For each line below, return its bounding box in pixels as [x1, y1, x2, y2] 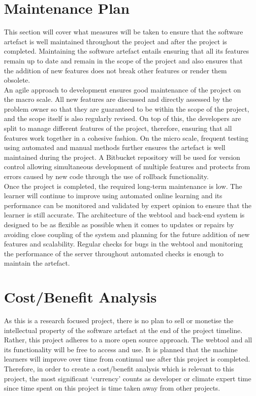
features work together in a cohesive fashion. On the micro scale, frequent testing [4, 132, 249, 143]
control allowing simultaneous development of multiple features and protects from [4, 161, 250, 172]
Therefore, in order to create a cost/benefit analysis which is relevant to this [4, 364, 234, 374]
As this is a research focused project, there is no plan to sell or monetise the [4, 315, 233, 326]
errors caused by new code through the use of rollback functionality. [4, 171, 209, 182]
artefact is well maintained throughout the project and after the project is [4, 36, 227, 46]
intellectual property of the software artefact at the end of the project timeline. [4, 325, 243, 335]
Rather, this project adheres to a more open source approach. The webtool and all [4, 335, 252, 345]
